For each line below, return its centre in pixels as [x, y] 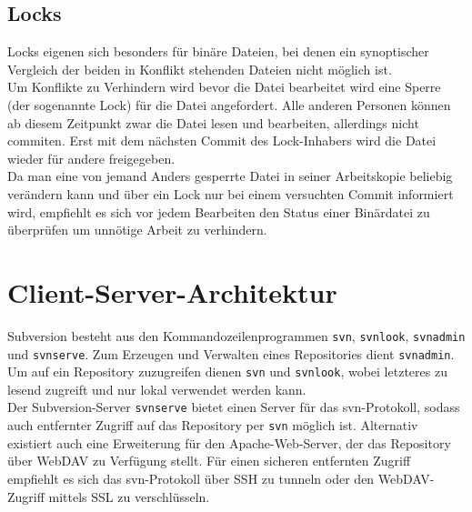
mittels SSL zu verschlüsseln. [129, 496]
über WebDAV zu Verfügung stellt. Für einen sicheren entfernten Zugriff [209, 461]
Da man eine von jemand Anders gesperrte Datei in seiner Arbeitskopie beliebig [230, 176]
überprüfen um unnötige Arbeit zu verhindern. [137, 230]
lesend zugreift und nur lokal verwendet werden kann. [157, 389]
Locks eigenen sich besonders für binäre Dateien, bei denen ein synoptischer [218, 51]
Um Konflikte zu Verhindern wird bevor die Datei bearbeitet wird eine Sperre [224, 87]
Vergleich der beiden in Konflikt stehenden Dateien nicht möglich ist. [200, 69]
